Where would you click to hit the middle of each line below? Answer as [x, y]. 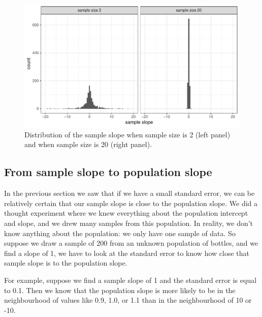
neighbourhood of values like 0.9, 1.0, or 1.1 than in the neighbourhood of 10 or [128, 300]
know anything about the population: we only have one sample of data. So [120, 233]
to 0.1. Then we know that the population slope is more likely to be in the [120, 290]
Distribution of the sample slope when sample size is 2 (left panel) [127, 134]
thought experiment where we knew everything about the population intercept [126, 213]
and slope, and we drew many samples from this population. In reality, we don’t [129, 223]
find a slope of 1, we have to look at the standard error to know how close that [127, 253]
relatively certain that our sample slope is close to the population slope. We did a [131, 203]
